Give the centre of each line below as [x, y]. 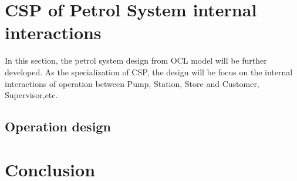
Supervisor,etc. [31, 95]
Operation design [58, 126]
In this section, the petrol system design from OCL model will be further [136, 60]
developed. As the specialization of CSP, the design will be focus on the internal [149, 72]
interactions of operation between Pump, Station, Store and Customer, [132, 83]
